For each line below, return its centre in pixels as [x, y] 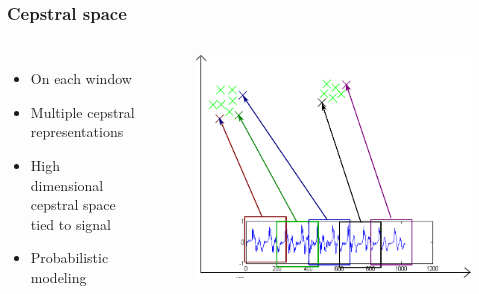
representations [77, 131]
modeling [58, 276]
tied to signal [70, 223]
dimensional [67, 184]
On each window [81, 78]
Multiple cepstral [82, 111]
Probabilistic [69, 257]
